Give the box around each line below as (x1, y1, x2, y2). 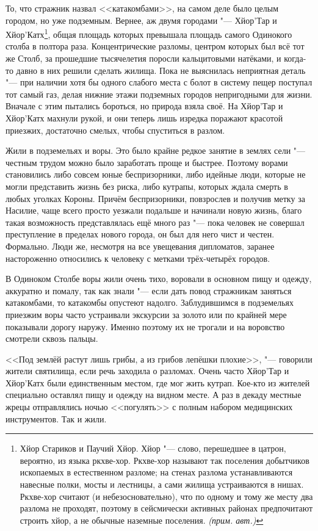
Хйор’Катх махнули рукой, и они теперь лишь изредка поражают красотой (5, 112, 283, 124)
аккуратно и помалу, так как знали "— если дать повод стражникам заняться (5, 284, 292, 297)
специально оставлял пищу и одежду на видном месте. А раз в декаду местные (5, 388, 302, 401)
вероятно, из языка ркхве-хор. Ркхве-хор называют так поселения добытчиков (20, 453, 309, 466)
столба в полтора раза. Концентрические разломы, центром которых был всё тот (5, 40, 305, 52)
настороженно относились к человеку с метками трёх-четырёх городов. (5, 251, 270, 264)
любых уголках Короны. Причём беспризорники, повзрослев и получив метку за (5, 192, 305, 204)
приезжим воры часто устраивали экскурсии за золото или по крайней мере (5, 308, 287, 320)
